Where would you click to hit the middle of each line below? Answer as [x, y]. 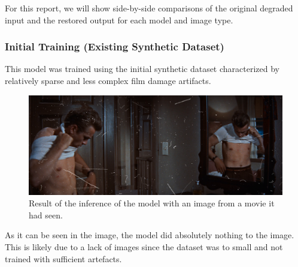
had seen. [46, 214]
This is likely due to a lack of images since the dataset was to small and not [144, 247]
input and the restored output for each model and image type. [119, 19]
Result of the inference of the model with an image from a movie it [152, 203]
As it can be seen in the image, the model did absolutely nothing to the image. [150, 235]
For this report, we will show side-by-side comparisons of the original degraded [149, 8]
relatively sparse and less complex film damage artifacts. [108, 80]
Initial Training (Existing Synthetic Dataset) [115, 46]
